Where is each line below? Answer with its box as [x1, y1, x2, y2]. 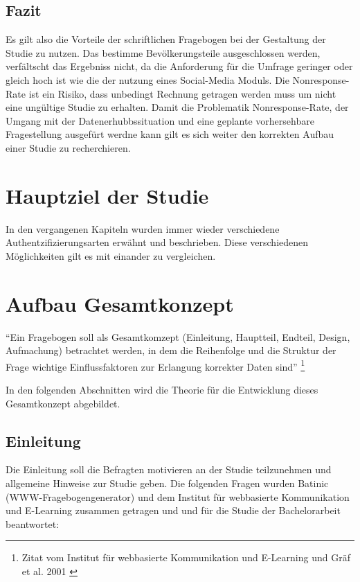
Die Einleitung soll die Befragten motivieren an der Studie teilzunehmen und [6, 462, 332, 477]
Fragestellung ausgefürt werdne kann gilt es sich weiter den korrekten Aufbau [6, 127, 334, 141]
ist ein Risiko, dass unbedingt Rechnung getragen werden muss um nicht [28, 86, 336, 100]
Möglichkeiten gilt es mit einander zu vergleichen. [6, 248, 216, 263]
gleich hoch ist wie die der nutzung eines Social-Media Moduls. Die [6, 72, 289, 87]
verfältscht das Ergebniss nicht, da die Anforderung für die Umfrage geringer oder [6, 59, 353, 73]
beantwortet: [6, 516, 60, 531]
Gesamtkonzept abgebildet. [6, 396, 120, 410]
